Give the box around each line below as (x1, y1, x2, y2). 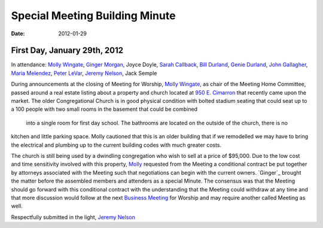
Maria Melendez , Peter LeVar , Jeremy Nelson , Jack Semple (11, 69, 157, 77)
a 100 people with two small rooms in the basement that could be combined (11, 105, 197, 113)
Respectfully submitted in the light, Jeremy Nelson (11, 213, 136, 221)
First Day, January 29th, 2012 (11, 45, 124, 56)
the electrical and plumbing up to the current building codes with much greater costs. (11, 141, 222, 148)
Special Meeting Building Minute (11, 9, 176, 22)
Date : (11, 30, 25, 37)
